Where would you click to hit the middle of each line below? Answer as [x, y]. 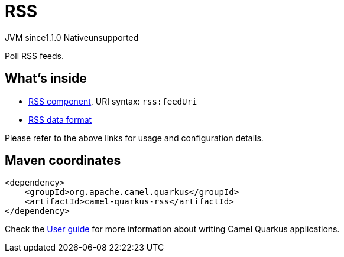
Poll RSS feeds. [34, 56]
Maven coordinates [63, 161]
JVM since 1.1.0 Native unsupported [72, 37]
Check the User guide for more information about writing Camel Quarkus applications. [172, 229]
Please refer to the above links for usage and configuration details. [134, 138]
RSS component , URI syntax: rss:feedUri [113, 101]
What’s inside [46, 79]
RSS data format [60, 119]
